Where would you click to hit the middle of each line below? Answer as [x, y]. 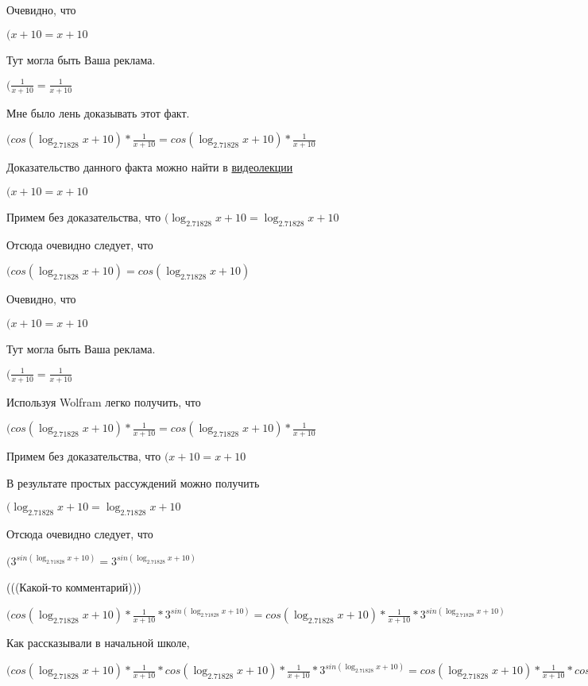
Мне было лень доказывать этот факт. [98, 112]
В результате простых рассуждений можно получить [133, 482]
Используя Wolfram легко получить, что [104, 401]
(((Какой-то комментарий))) [74, 587]
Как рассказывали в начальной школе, [98, 643]
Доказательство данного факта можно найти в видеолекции [150, 167]
